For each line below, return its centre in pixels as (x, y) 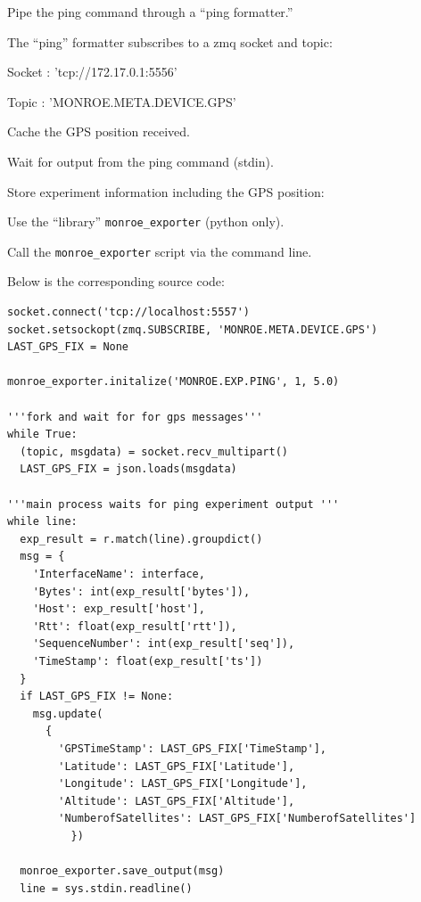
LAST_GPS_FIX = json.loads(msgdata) (128, 469)
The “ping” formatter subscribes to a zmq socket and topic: (170, 41)
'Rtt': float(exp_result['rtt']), (135, 626)
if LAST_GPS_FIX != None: (97, 697)
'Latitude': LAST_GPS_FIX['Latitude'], (177, 766)
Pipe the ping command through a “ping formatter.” (150, 12)
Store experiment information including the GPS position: (166, 191)
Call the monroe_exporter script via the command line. (160, 251)
